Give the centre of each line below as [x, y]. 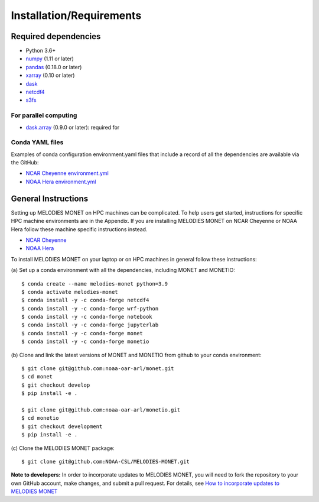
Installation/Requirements [76, 15]
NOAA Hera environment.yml [61, 182]
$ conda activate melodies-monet [70, 292]
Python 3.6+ [41, 51]
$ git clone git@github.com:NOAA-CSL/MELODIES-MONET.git [106, 461]
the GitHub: [25, 163]
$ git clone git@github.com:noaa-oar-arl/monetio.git [101, 410]
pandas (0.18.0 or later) [54, 67]
